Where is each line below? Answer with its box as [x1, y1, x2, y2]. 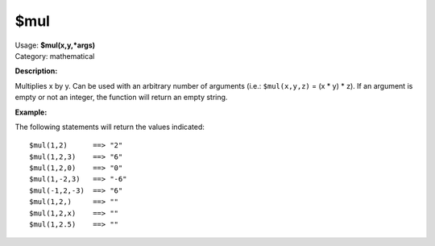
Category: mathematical [14, 51, 95, 60]
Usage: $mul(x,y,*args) [14, 40, 96, 50]
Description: [14, 66, 58, 76]
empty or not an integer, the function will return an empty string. [14, 93, 228, 102]
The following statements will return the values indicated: [14, 122, 205, 131]
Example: [14, 107, 48, 117]
